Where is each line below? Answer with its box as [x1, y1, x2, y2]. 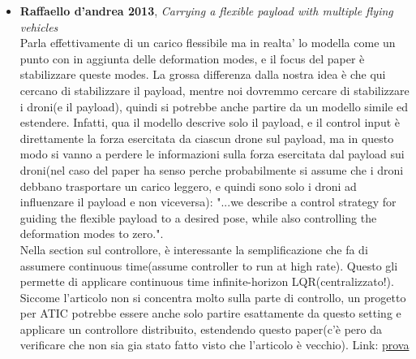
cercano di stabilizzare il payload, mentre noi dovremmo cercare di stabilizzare [19, 81, 410, 98]
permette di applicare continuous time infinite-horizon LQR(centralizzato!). [19, 273, 394, 290]
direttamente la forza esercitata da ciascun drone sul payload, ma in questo [19, 129, 394, 146]
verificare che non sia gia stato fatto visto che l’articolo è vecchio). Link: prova [19, 336, 410, 353]
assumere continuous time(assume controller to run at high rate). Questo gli [19, 257, 398, 274]
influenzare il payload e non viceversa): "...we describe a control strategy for [19, 193, 397, 210]
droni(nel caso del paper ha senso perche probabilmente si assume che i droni [19, 161, 404, 178]
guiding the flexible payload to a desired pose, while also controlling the [19, 209, 377, 226]
